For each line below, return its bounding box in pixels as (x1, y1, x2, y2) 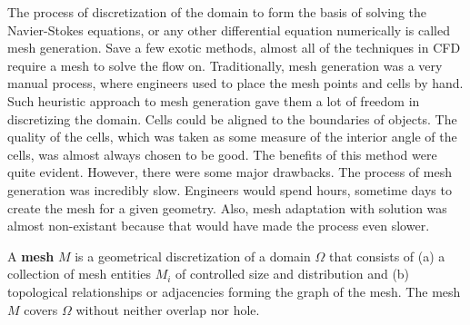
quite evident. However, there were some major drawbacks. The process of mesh (7, 162, 452, 182)
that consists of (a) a (328, 246, 445, 265)
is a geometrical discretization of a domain (75, 246, 311, 265)
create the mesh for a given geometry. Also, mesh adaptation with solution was (7, 198, 447, 217)
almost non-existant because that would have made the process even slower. (7, 216, 430, 235)
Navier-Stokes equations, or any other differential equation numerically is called (7, 20, 450, 39)
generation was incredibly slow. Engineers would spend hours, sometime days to (7, 180, 452, 199)
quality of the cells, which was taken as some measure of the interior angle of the (7, 127, 457, 146)
